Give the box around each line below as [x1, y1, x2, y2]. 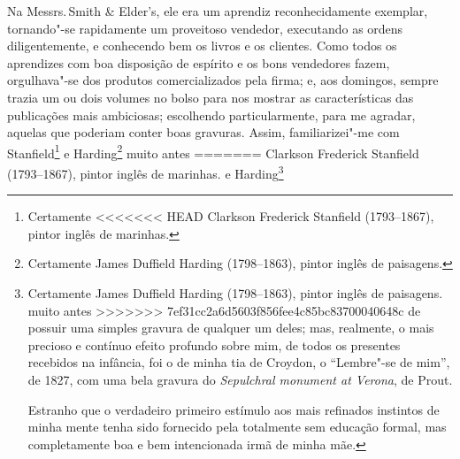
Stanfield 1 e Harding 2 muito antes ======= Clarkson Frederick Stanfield [7, 141, 419, 162]
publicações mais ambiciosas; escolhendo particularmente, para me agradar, [7, 105, 416, 124]
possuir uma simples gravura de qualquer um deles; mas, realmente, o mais [27, 318, 434, 337]
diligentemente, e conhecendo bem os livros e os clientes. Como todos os [7, 36, 397, 55]
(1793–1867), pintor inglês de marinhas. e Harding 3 [7, 162, 284, 182]
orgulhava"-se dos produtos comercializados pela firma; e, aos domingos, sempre [7, 71, 439, 89]
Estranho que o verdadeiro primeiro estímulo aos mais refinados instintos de [27, 400, 440, 418]
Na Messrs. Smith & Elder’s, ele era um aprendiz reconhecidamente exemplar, [7, 2, 428, 19]
